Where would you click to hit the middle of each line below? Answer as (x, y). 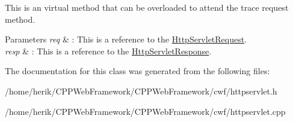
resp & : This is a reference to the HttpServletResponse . (108, 51)
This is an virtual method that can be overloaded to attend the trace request (147, 7)
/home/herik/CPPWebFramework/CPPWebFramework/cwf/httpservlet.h (141, 91)
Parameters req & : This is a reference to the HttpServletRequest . (126, 39)
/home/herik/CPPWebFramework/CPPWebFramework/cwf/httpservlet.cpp (145, 111)
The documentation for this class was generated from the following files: (137, 71)
